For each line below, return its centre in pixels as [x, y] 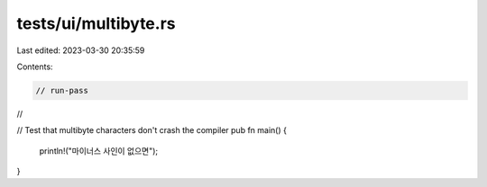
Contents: [35, 67]
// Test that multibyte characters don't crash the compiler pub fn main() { [152, 130]
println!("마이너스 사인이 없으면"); [99, 151]
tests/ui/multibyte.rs [96, 23]
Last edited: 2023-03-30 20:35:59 [81, 50]
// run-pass [62, 90]
